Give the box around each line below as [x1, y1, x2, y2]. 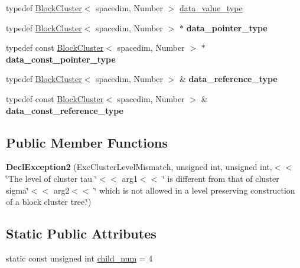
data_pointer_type [186, 21, 268, 34]
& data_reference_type [180, 73, 278, 85]
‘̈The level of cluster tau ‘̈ [6, 172, 97, 184]
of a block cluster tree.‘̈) [6, 195, 92, 208]
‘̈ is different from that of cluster [162, 172, 279, 184]
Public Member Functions [6, 133, 168, 151]
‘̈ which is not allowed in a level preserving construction [94, 184, 295, 196]
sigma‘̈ [6, 184, 29, 196]
